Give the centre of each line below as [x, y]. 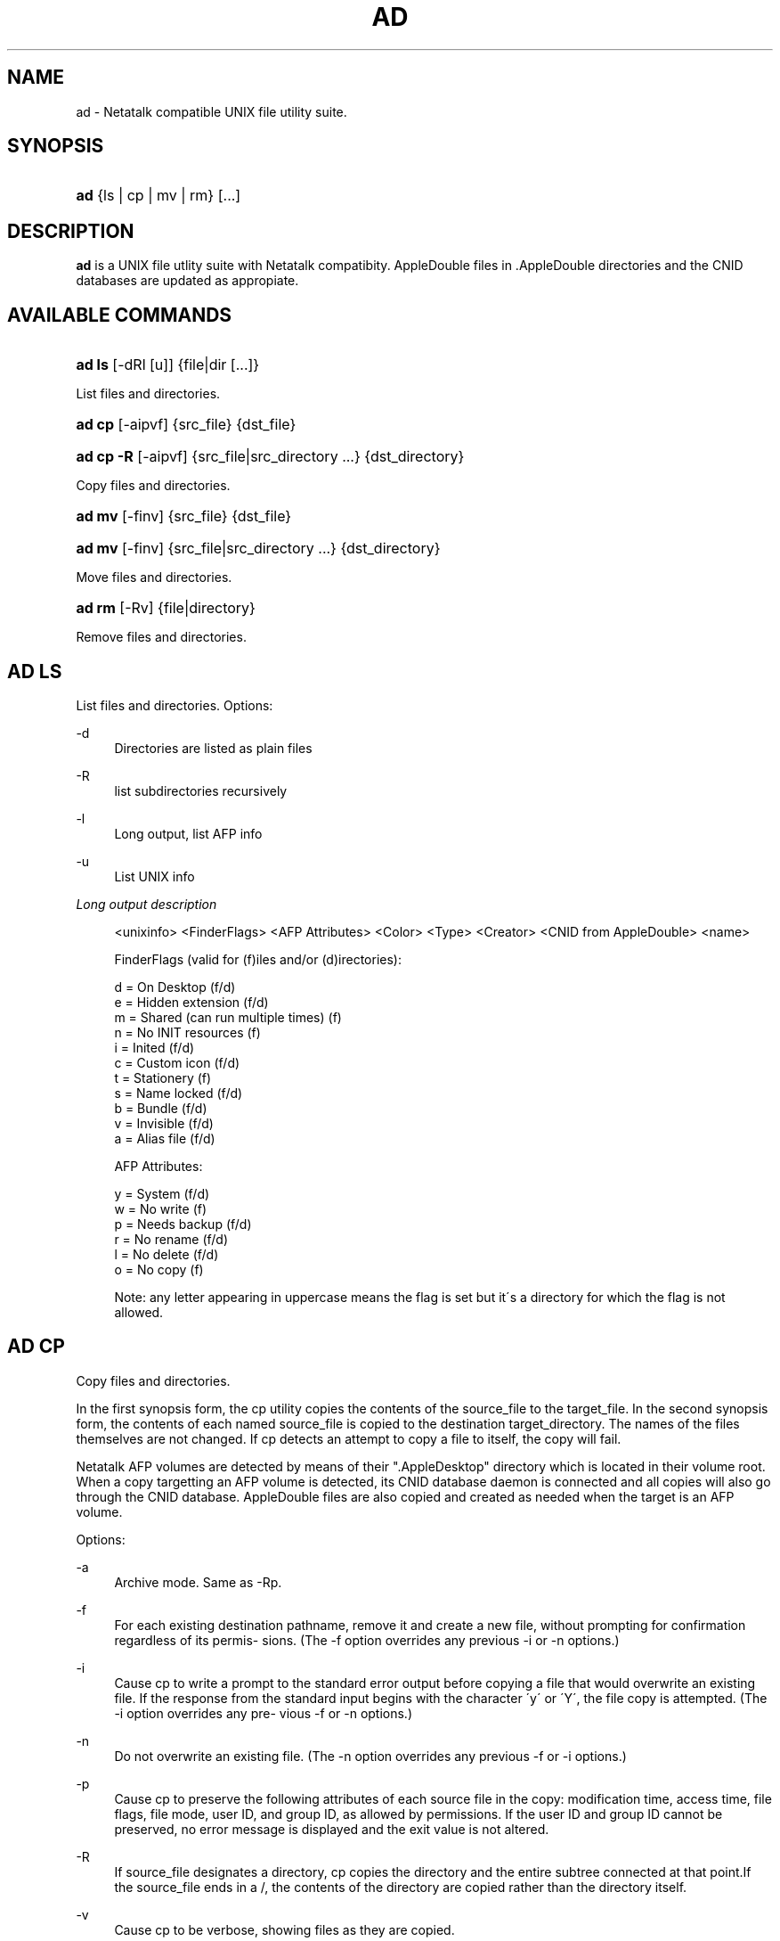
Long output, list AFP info [188, 833]
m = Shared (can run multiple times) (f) [228, 1017]
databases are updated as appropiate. [187, 281]
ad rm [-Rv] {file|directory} [166, 608]
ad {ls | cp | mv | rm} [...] [158, 196]
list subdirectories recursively [201, 790]
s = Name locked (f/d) [179, 1093]
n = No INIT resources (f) [187, 1032]
